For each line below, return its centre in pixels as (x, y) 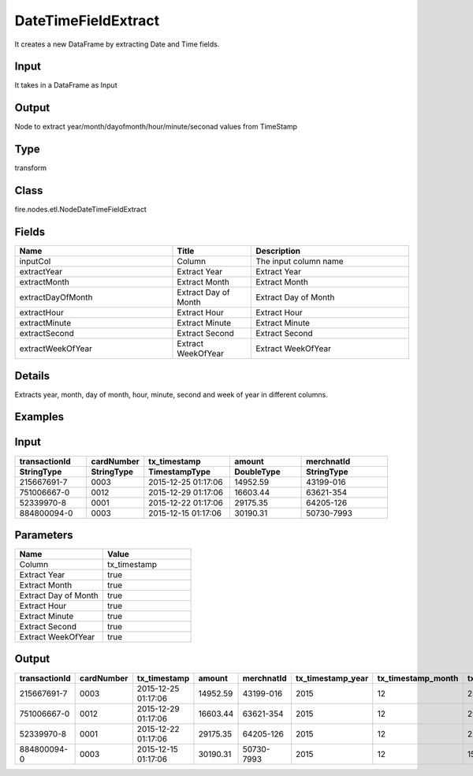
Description (278, 251)
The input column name (300, 262)
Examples (39, 417)
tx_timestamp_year (332, 678)
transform (31, 168)
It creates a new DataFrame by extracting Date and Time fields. (117, 44)
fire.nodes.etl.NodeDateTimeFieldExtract (81, 210)
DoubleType (257, 472)
